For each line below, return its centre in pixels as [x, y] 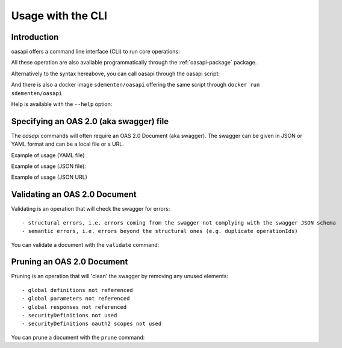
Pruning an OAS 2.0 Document [70, 262]
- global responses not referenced [74, 307]
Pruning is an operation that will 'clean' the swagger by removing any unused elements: [120, 276]
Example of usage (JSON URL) [49, 177]
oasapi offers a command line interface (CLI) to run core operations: [95, 52]
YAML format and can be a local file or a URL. [68, 144]
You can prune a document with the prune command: [78, 337]
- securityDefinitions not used [70, 315]
